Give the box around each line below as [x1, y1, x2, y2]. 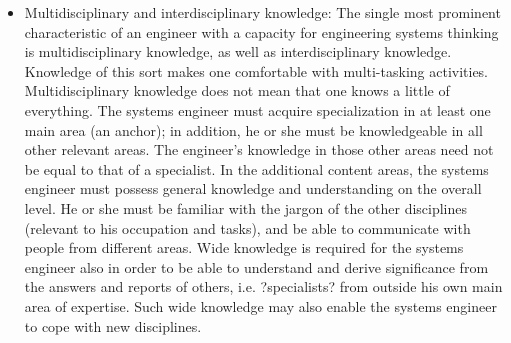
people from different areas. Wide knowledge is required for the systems [24, 237, 464, 258]
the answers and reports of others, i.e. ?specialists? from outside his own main [24, 276, 503, 297]
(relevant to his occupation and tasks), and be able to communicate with [24, 217, 471, 238]
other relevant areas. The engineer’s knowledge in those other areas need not [24, 139, 494, 160]
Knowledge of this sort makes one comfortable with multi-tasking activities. [24, 60, 489, 81]
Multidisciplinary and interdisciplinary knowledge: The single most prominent [24, 2, 501, 22]
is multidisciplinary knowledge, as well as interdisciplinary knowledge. [24, 41, 452, 62]
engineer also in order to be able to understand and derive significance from [24, 256, 489, 277]
